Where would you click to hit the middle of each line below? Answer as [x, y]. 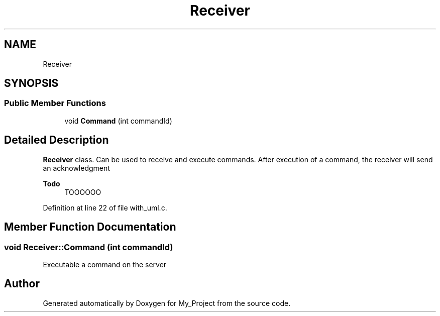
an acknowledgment [76, 168]
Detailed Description [57, 140]
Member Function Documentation [90, 227]
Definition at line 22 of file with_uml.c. [105, 207]
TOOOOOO [83, 192]
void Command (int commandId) [118, 121]
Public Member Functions [55, 103]
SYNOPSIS [31, 83]
